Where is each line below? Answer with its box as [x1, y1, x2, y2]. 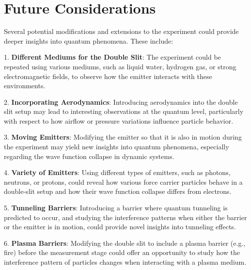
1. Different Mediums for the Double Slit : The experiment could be [4, 52, 221, 62]
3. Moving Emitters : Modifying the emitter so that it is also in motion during [4, 132, 242, 142]
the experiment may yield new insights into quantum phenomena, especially [4, 142, 229, 152]
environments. [4, 80, 46, 91]
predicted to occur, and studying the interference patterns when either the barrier [4, 212, 247, 222]
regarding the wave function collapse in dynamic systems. [4, 151, 174, 161]
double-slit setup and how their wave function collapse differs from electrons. [4, 186, 232, 196]
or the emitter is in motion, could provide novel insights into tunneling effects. [4, 222, 236, 232]
